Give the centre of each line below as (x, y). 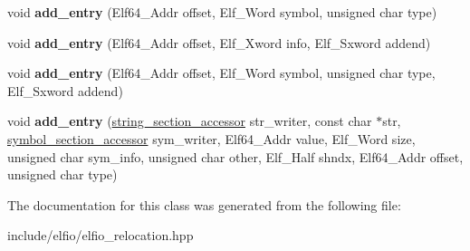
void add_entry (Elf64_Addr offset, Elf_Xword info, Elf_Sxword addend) (219, 42)
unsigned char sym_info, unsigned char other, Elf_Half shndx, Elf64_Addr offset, (235, 156)
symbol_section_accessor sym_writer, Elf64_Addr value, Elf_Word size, (211, 138)
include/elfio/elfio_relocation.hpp (101, 235)
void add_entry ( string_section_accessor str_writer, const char (190, 121)
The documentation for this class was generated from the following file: (204, 204)
